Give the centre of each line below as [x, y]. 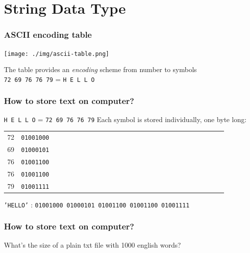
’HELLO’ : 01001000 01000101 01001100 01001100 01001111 [97, 204]
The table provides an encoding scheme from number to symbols [100, 69]
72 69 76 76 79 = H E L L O [49, 79]
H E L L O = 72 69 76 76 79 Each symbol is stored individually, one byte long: [125, 119]
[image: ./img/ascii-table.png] [57, 54]
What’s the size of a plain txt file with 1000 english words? [92, 244]
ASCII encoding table [48, 35]
